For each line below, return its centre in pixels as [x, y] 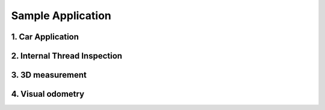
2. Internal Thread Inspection [67, 56]
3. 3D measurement [49, 75]
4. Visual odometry [48, 94]
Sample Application [61, 16]
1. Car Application [45, 37]
